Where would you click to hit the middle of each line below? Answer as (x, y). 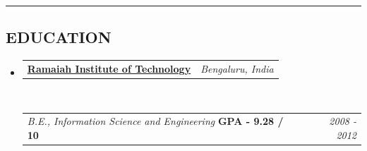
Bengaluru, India (237, 68)
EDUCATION (59, 37)
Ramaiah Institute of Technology (109, 68)
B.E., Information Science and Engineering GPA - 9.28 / (155, 121)
